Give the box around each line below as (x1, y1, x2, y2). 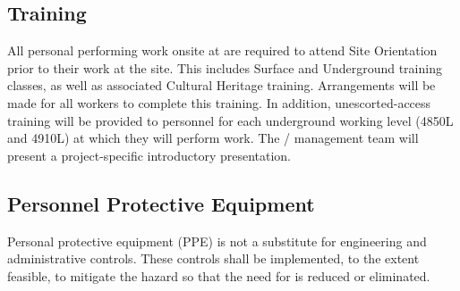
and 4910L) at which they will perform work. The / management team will (7, 129, 419, 147)
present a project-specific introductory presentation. (7, 145, 292, 164)
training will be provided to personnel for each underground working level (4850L (7, 111, 454, 129)
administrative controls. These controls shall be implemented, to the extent (7, 249, 420, 268)
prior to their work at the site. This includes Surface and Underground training (7, 58, 442, 77)
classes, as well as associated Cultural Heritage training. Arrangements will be (7, 76, 436, 95)
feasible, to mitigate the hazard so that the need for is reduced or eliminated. (7, 266, 430, 285)
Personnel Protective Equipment (7, 189, 315, 217)
